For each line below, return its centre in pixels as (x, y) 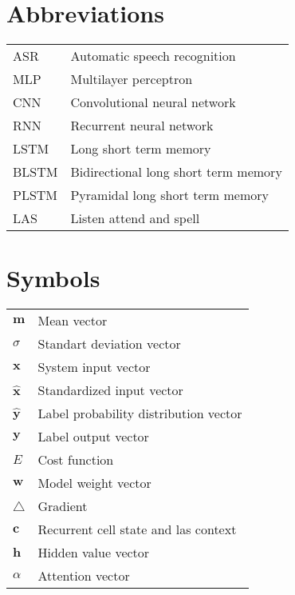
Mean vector (73, 321)
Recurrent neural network (142, 126)
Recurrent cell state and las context (137, 529)
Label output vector (93, 437)
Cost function (76, 460)
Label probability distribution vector (140, 413)
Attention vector (84, 576)
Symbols (53, 278)
